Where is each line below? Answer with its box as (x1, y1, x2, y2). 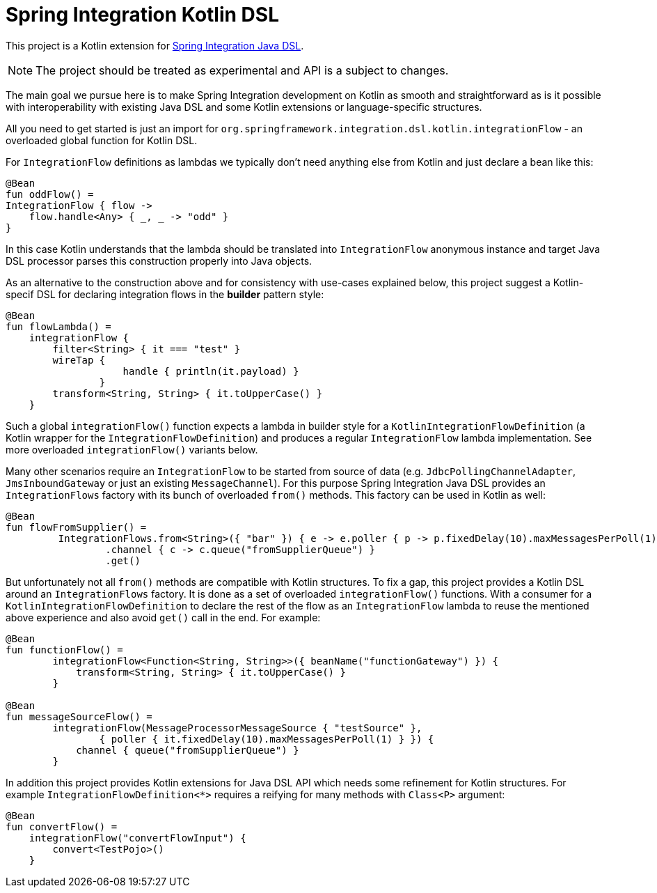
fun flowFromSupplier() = (6, 521, 147, 533)
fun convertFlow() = (6, 821, 118, 832)
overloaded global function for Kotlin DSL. (6, 134, 198, 146)
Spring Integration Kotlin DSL (6, 3, 279, 26)
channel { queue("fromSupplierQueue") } (76, 744, 299, 756)
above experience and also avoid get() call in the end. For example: (6, 611, 321, 623)
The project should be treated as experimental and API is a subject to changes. (35, 63, 449, 77)
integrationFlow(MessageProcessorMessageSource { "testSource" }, (52, 722, 422, 733)
